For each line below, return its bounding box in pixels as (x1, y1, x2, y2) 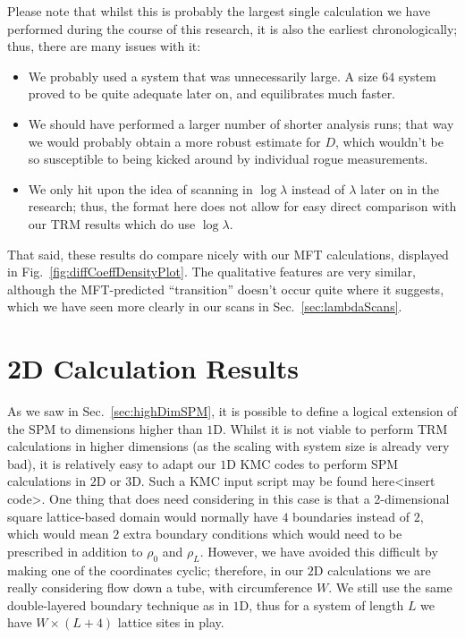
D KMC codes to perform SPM (226, 454, 399, 472)
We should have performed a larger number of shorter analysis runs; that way (28, 114, 454, 132)
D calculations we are (313, 560, 431, 579)
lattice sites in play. (117, 613, 224, 632)
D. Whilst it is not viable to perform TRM (213, 419, 448, 438)
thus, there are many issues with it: (7, 37, 201, 55)
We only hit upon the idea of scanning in (28, 179, 253, 198)
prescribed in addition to (7, 541, 143, 560)
